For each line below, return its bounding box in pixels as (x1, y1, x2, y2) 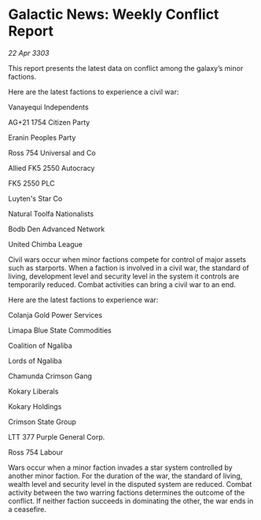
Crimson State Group (8, 417, 77, 426)
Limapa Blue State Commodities (8, 325, 112, 335)
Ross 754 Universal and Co (8, 148, 96, 157)
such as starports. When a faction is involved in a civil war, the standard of (8, 263, 249, 272)
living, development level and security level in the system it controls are (8, 271, 240, 281)
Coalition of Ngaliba (8, 341, 72, 350)
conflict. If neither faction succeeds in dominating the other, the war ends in (8, 496, 254, 505)
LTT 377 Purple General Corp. (8, 432, 105, 441)
